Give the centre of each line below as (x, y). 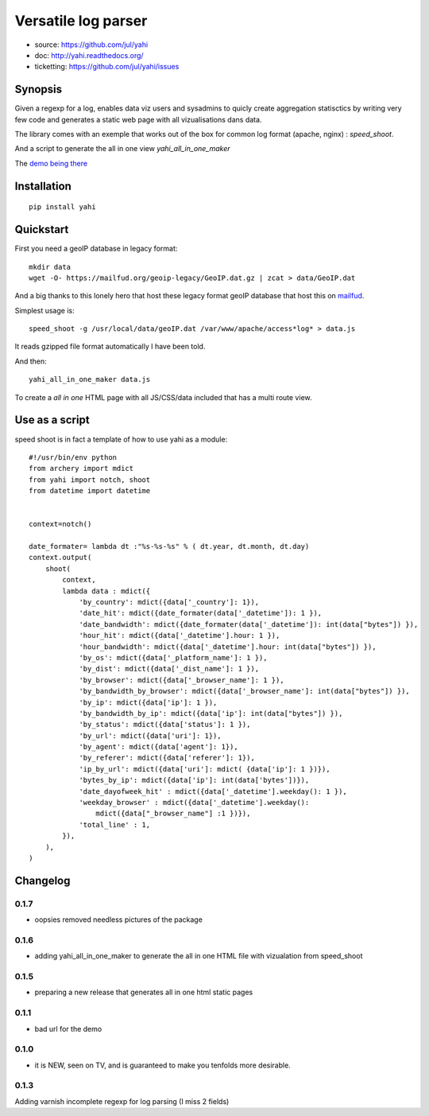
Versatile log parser (81, 21)
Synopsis (39, 89)
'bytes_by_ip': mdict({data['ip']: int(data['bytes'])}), (194, 780)
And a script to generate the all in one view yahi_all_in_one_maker (122, 149)
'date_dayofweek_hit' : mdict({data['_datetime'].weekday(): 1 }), (213, 791)
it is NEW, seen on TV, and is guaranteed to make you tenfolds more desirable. (163, 1065)
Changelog (43, 880)
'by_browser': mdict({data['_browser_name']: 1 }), (182, 680)
